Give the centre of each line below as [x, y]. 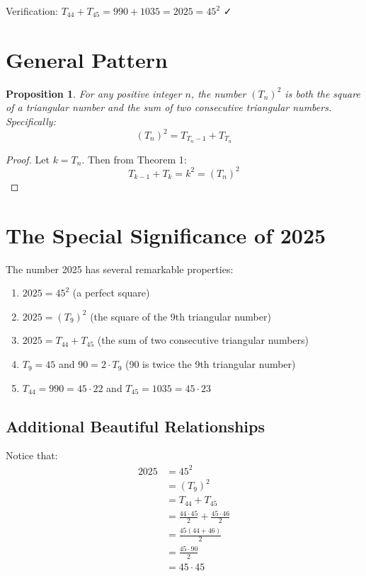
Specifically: [31, 121]
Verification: [32, 11]
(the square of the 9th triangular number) [181, 316]
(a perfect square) [111, 293]
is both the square [322, 93]
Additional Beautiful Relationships [136, 426]
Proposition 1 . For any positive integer [94, 93]
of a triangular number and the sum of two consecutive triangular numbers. [169, 107]
